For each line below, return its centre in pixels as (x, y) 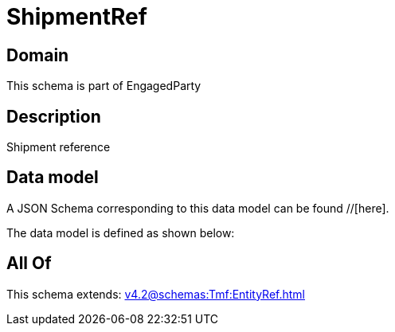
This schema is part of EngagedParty (104, 86)
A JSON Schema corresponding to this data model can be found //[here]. (198, 208)
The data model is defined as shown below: (121, 232)
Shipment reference (59, 147)
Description (54, 116)
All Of (29, 264)
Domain (38, 55)
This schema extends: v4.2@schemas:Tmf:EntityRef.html (156, 294)
